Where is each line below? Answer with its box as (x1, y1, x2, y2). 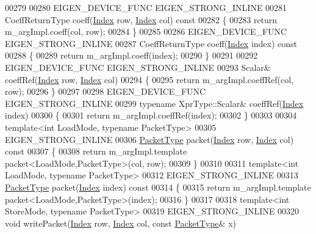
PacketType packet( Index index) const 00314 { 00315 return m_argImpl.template (5, 180, 311, 193)
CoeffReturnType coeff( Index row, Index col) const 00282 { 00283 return (5, 13, 278, 26)
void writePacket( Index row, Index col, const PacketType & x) (5, 216, 236, 229)
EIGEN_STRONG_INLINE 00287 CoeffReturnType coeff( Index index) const (5, 37, 298, 49)
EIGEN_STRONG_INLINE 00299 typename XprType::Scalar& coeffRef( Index (5, 97, 304, 109)
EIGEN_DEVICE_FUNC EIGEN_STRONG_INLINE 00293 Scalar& (5, 60, 271, 73)
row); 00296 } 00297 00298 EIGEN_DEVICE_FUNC (5, 85, 206, 98)
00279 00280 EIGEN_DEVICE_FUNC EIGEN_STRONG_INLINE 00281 (5, 1, 287, 13)
